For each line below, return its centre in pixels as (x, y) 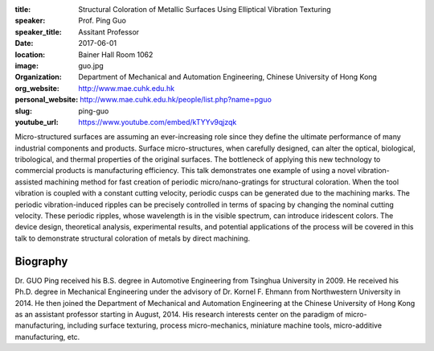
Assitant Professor (109, 31)
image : (27, 65)
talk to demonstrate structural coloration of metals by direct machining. (133, 238)
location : (30, 54)
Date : (24, 43)
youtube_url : (37, 122)
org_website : (37, 88)
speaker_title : (38, 31)
